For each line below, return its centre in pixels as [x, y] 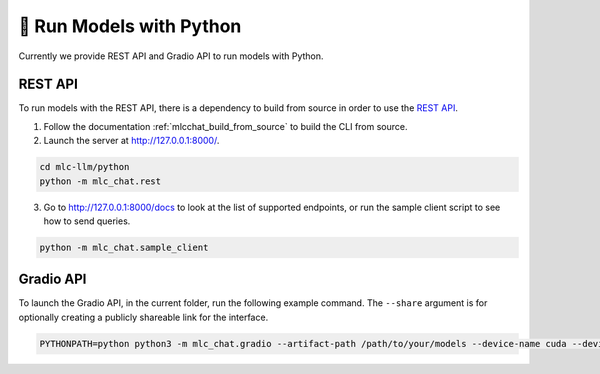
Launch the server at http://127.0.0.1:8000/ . [131, 141]
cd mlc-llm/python [84, 167]
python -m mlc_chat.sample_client [124, 247]
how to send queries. [87, 221]
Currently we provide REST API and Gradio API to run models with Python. [171, 56]
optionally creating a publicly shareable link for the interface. [143, 317]
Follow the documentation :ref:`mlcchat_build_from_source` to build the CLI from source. [225, 126]
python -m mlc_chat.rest [100, 181]
